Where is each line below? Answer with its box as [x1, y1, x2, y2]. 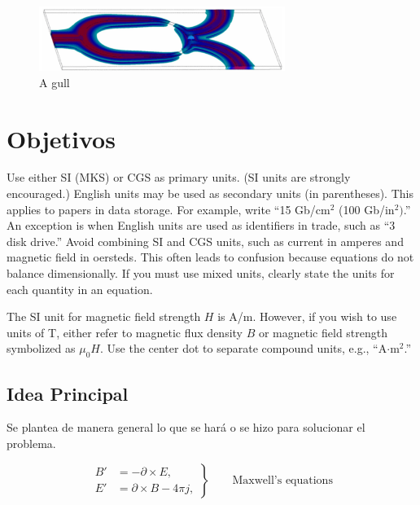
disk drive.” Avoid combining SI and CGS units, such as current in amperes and [7, 232, 404, 249]
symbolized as [7, 340, 76, 357]
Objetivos [7, 121, 116, 155]
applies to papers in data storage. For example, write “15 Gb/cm [7, 200, 330, 217]
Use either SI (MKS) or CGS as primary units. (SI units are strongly [7, 169, 351, 186]
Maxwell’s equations [232, 474, 333, 486]
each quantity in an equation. [7, 280, 153, 297]
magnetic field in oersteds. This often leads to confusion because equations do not [7, 248, 414, 266]
